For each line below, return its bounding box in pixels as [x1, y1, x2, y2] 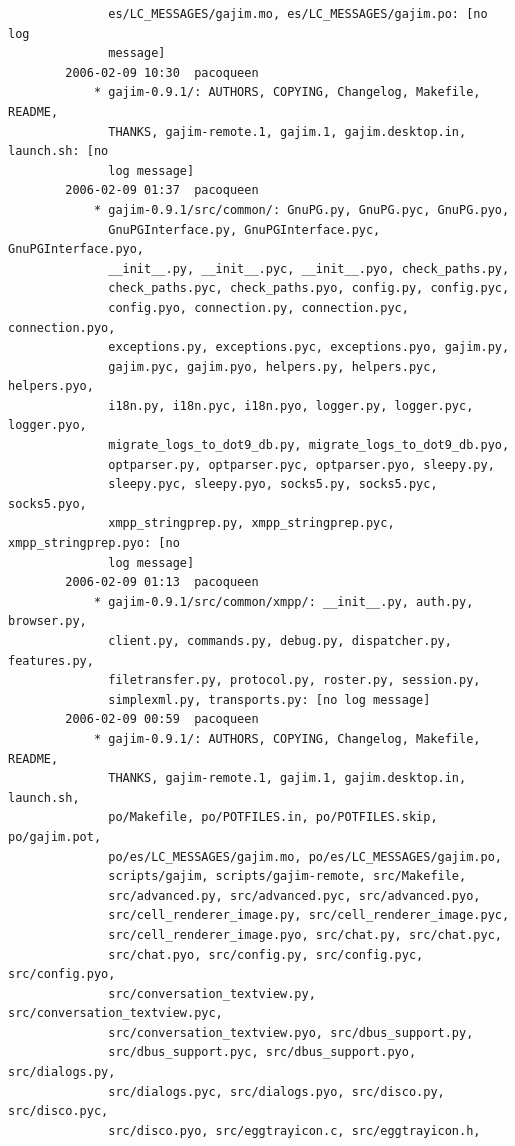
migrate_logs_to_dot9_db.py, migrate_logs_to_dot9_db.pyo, [108, 438, 510, 453]
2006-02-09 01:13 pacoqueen [65, 575, 259, 590]
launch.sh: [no [8, 144, 109, 159]
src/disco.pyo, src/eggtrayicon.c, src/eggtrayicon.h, [108, 1123, 481, 1138]
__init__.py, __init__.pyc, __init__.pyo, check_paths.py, [108, 261, 510, 276]
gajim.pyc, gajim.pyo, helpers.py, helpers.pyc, [108, 359, 438, 374]
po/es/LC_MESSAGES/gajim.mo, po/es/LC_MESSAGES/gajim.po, [108, 849, 502, 864]
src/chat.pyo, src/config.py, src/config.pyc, [108, 947, 424, 962]
